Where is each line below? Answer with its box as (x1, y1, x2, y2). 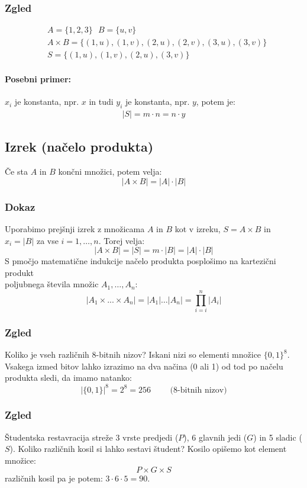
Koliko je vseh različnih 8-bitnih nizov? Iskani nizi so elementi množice (5, 348, 261, 361)
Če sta (5, 165, 28, 178)
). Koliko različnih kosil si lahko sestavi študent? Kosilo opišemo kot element (9, 442, 287, 455)
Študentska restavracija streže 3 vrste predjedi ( (5, 431, 179, 443)
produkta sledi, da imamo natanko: (5, 371, 132, 384)
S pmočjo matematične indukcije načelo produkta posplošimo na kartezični (5, 255, 276, 267)
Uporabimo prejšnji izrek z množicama (5, 222, 145, 235)
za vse (36, 234, 59, 246)
